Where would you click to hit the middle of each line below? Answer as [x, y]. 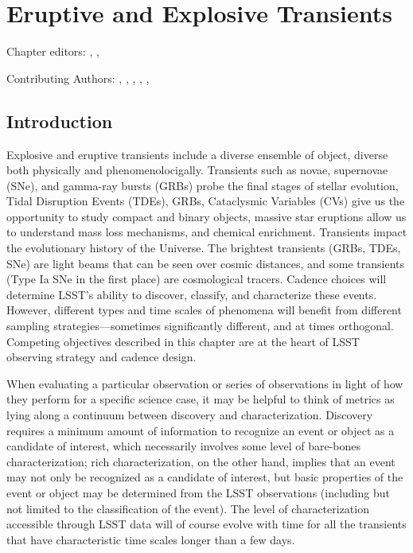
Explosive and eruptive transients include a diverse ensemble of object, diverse [197, 154]
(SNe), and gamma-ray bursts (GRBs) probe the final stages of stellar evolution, [203, 185]
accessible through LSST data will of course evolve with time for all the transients [206, 524]
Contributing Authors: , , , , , [78, 78]
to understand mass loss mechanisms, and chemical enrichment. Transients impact [207, 232]
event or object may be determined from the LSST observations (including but [198, 492]
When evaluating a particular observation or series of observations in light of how [205, 383]
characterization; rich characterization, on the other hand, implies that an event [201, 461]
